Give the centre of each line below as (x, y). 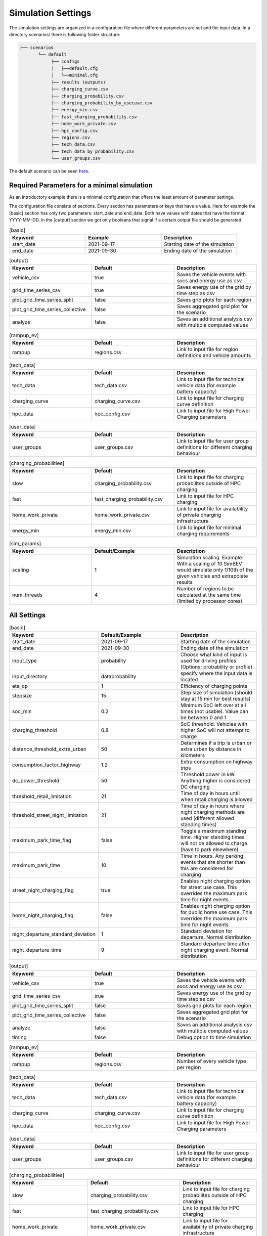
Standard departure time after (215, 944)
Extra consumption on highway (217, 762)
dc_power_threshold (36, 781)
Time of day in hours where (213, 806)
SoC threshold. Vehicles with (214, 724)
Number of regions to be (205, 589)
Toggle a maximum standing (214, 831)
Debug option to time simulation (214, 1037)
